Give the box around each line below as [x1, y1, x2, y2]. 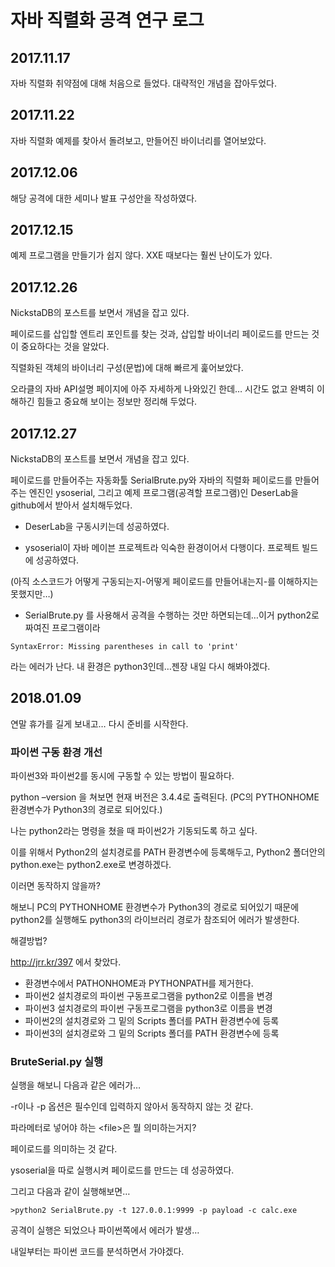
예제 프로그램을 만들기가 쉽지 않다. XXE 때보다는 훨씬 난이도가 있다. [10, 249, 273, 261]
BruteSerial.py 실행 [10, 1055, 104, 1069]
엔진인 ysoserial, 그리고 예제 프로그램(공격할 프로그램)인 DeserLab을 [28, 487, 299, 499]
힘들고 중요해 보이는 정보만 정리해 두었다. [36, 396, 198, 408]
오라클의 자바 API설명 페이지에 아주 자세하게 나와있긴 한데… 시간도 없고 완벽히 [10, 383, 315, 395]
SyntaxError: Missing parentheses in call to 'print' [10, 642, 240, 652]
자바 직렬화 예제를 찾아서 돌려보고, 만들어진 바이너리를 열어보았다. [10, 134, 267, 146]
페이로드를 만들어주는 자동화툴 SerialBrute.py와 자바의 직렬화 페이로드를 [10, 474, 293, 486]
